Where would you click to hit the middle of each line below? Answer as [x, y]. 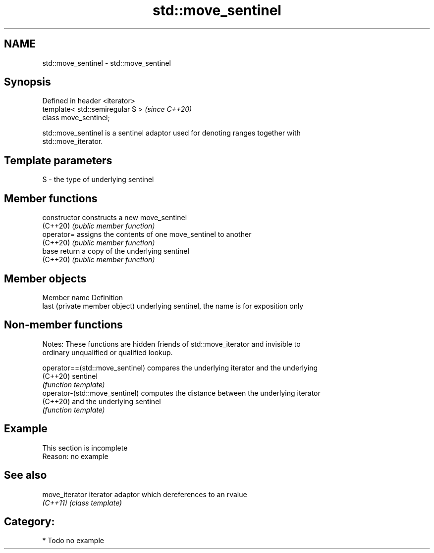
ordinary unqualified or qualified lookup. [108, 352]
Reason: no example [75, 456]
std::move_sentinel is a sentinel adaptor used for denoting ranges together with [171, 133]
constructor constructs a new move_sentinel [115, 218]
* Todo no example [73, 541]
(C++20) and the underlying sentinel [102, 401]
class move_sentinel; [76, 118]
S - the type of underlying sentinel [98, 180]
